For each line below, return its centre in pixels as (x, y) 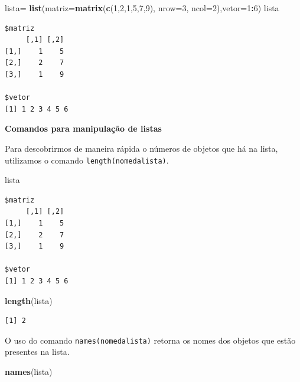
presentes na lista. (37, 352)
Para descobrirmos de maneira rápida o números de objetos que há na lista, (141, 148)
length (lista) (29, 300)
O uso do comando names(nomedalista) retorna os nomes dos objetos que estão (150, 340)
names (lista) (29, 371)
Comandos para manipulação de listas (83, 128)
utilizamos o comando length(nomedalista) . (87, 160)
